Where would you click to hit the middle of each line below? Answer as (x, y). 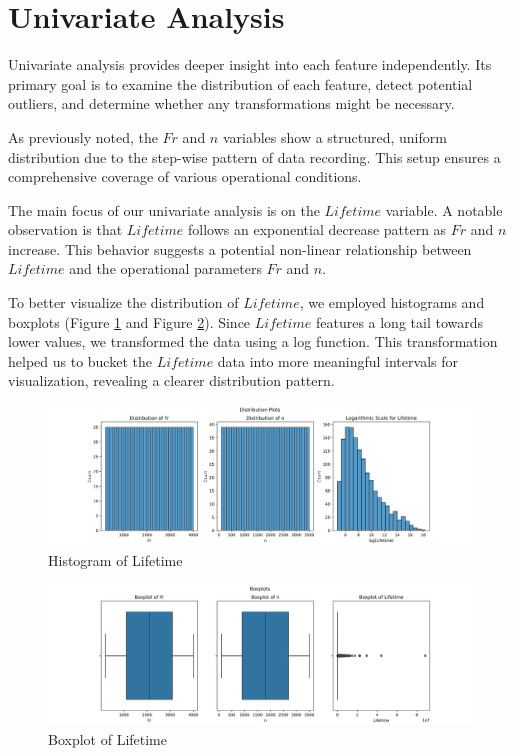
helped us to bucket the (80, 360)
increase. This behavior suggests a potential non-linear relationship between (240, 248)
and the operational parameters (165, 268)
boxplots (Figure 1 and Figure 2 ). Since (129, 321)
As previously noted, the (83, 136)
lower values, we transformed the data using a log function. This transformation (253, 341)
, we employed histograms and (392, 302)
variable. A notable (444, 209)
